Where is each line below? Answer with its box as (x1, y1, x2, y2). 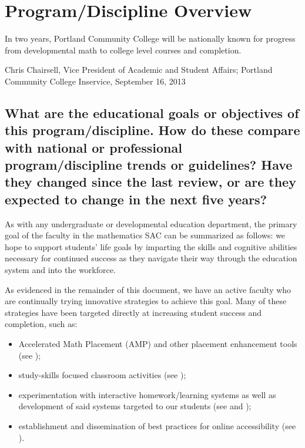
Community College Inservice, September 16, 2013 (5, 75, 186, 87)
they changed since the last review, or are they (5, 173, 296, 191)
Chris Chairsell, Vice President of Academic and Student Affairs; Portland (5, 63, 273, 76)
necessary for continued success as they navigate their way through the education (5, 252, 297, 264)
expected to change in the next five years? (5, 190, 267, 208)
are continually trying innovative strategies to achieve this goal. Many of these (5, 295, 287, 307)
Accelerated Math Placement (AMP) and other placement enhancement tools (18, 338, 297, 349)
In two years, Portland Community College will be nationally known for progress (5, 32, 296, 45)
